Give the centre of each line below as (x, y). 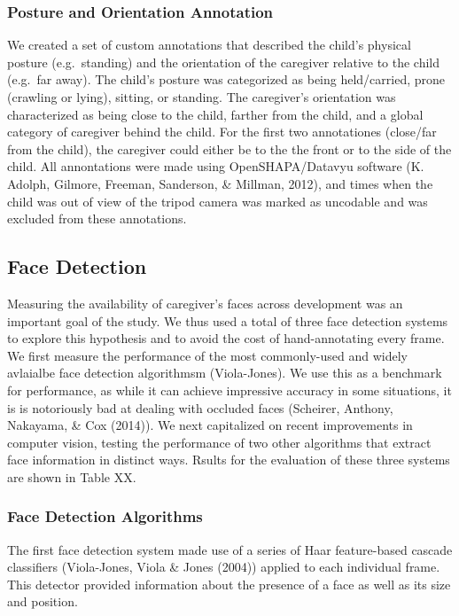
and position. (43, 601)
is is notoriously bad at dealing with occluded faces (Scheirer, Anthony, (200, 407)
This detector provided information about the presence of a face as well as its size (229, 584)
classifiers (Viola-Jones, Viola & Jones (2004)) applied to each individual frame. (224, 567)
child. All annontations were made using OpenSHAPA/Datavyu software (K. (216, 166)
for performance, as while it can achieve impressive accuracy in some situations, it (229, 390)
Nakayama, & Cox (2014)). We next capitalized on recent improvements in (210, 425)
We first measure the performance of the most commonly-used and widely (207, 355)
